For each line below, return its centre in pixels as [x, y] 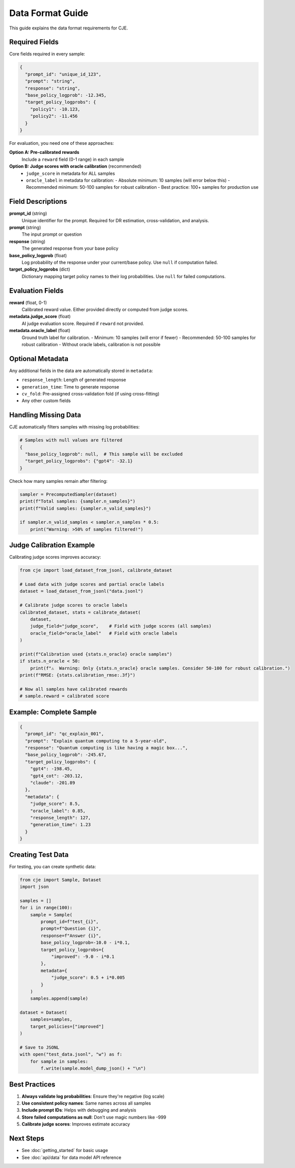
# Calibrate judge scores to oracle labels [74, 605]
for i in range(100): [46, 908]
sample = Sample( [51, 915]
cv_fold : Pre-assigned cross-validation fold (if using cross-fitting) [90, 394]
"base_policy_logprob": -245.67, [66, 755]
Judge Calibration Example [52, 545]
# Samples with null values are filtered [71, 440]
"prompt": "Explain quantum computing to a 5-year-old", [96, 741]
